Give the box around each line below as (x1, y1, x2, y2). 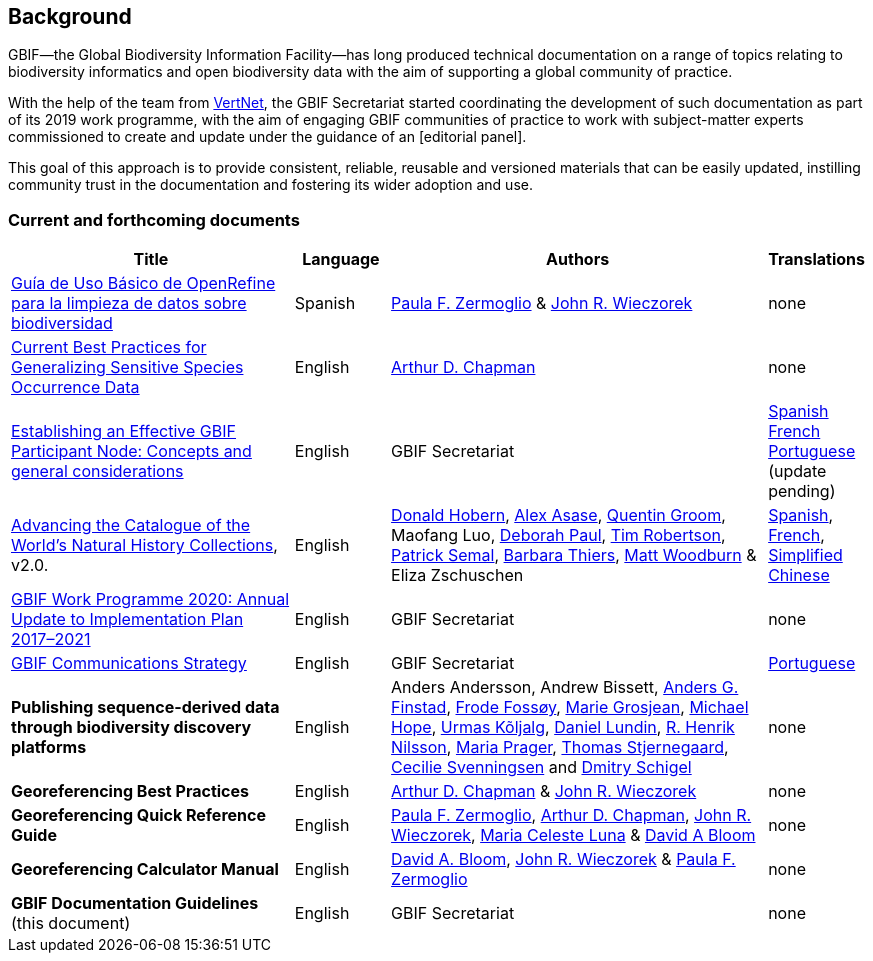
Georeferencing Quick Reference (11, 805, 266, 826)
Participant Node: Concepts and (11, 441, 252, 462)
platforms (11, 737, 87, 758)
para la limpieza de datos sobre (11, 293, 247, 314)
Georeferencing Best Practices (11, 781, 249, 802)
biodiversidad (11, 313, 113, 334)
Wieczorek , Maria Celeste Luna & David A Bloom (391, 825, 756, 846)
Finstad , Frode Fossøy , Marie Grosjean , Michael (391, 697, 749, 718)
